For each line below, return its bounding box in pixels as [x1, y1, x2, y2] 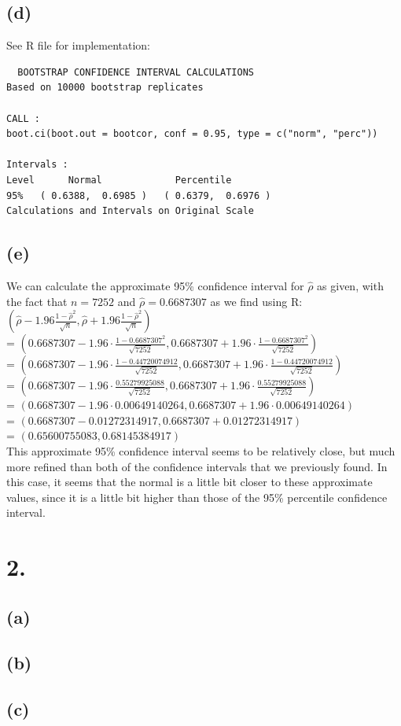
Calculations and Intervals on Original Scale [6, 205, 254, 217]
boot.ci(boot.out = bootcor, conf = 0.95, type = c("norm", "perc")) [6, 128, 378, 140]
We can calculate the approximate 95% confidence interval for [6, 277, 304, 293]
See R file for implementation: [6, 37, 151, 53]
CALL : [6, 112, 40, 124]
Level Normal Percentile [6, 174, 232, 186]
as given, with [317, 277, 384, 293]
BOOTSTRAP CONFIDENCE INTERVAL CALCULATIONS [17, 66, 254, 78]
